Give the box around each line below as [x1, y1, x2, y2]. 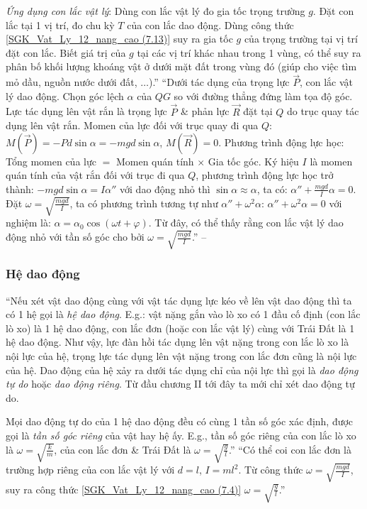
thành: [6, 181, 34, 196]
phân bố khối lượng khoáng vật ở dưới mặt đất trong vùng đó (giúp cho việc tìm [6, 59, 357, 74]
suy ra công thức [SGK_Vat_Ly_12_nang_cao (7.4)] [6, 481, 242, 496]
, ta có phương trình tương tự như [69, 195, 218, 210]
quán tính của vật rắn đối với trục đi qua [6, 168, 185, 182]
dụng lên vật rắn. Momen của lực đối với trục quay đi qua [6, 118, 259, 133]
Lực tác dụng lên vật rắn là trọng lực [6, 104, 167, 119]
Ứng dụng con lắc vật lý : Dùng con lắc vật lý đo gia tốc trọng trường [6, 4, 305, 18]
